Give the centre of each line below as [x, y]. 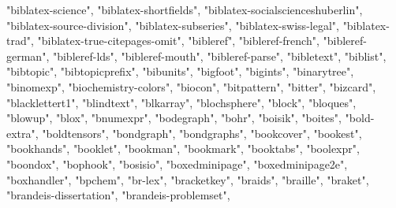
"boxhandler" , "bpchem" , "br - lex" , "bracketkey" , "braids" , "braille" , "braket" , [188, 179]
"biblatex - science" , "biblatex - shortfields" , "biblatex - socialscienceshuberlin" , [185, 9]
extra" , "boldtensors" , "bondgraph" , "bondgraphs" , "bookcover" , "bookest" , [184, 133]
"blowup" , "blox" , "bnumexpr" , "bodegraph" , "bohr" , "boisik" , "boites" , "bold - [191, 118]
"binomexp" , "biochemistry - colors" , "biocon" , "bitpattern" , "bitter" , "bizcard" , [191, 86]
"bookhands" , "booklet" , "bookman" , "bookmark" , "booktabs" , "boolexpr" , [183, 149]
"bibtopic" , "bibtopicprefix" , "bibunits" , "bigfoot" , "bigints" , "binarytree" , [180, 71]
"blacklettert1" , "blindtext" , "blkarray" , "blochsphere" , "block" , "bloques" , [181, 102]
